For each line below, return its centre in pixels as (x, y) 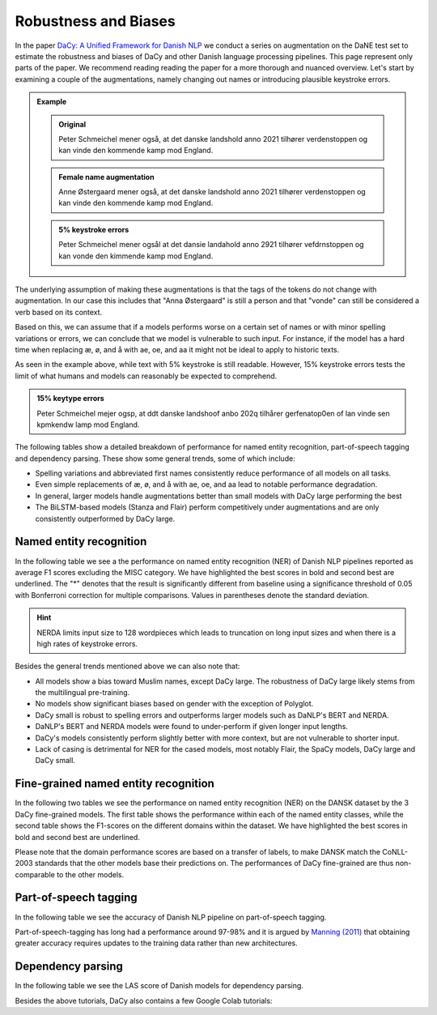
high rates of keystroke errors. (87, 643)
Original (72, 124)
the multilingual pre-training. (83, 693)
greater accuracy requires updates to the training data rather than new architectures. (157, 943)
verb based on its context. (59, 312)
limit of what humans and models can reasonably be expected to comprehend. (146, 376)
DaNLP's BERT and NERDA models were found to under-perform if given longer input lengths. (191, 727)
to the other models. (91, 874)
